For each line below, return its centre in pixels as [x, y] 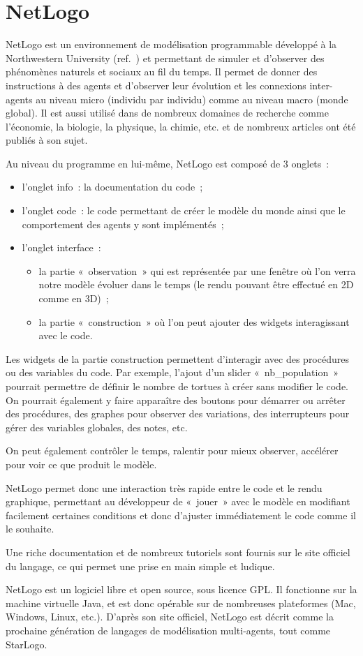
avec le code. [66, 335]
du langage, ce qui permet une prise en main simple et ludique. [140, 566]
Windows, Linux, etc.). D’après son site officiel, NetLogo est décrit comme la [170, 617]
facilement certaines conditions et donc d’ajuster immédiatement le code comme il [181, 515]
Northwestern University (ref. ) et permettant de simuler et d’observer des [165, 58]
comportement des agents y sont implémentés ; [123, 224]
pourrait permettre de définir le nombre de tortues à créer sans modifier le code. [177, 386]
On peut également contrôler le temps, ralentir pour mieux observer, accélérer [172, 450]
